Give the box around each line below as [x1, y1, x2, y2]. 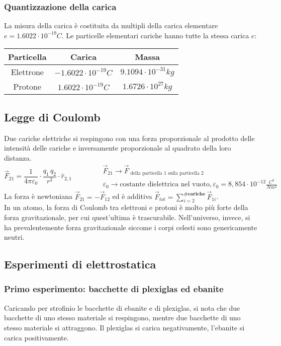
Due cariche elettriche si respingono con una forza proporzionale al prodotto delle [4, 132, 255, 143]
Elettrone [11, 66, 44, 78]
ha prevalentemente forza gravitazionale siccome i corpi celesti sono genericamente [4, 222, 257, 232]
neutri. [4, 232, 25, 242]
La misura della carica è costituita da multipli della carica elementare [4, 20, 218, 31]
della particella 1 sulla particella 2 [130, 171, 204, 176]
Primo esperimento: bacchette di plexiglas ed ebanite [4, 283, 224, 295]
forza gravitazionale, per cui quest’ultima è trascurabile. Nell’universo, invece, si [4, 212, 250, 222]
